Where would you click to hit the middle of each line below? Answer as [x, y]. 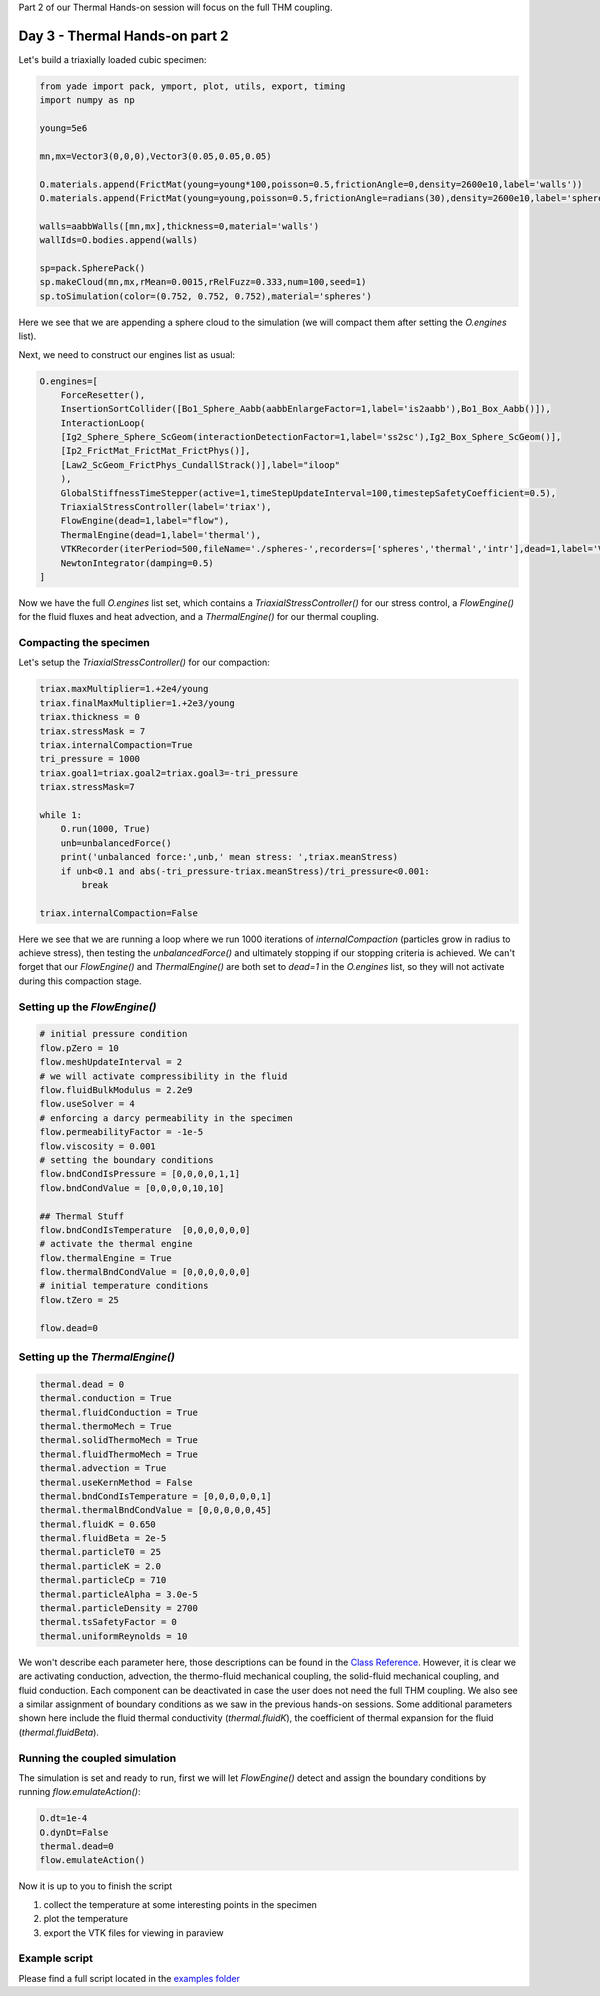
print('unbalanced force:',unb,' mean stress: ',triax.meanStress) [229, 857]
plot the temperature [86, 1919]
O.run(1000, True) [105, 829]
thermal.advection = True [103, 1468]
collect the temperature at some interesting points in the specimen [180, 1904]
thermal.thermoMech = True [105, 1426]
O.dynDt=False [74, 1832]
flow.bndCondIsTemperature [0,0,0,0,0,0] [145, 1229]
